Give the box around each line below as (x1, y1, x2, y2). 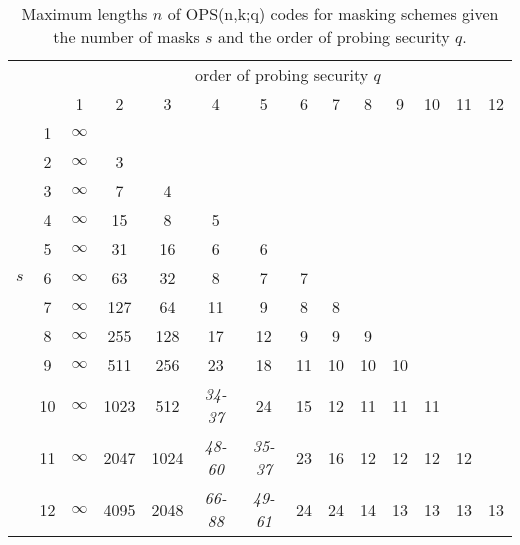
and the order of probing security (217, 25, 450, 48)
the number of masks (53, 25, 200, 48)
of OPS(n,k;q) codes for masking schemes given (167, 2, 499, 25)
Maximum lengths (21, 2, 148, 25)
